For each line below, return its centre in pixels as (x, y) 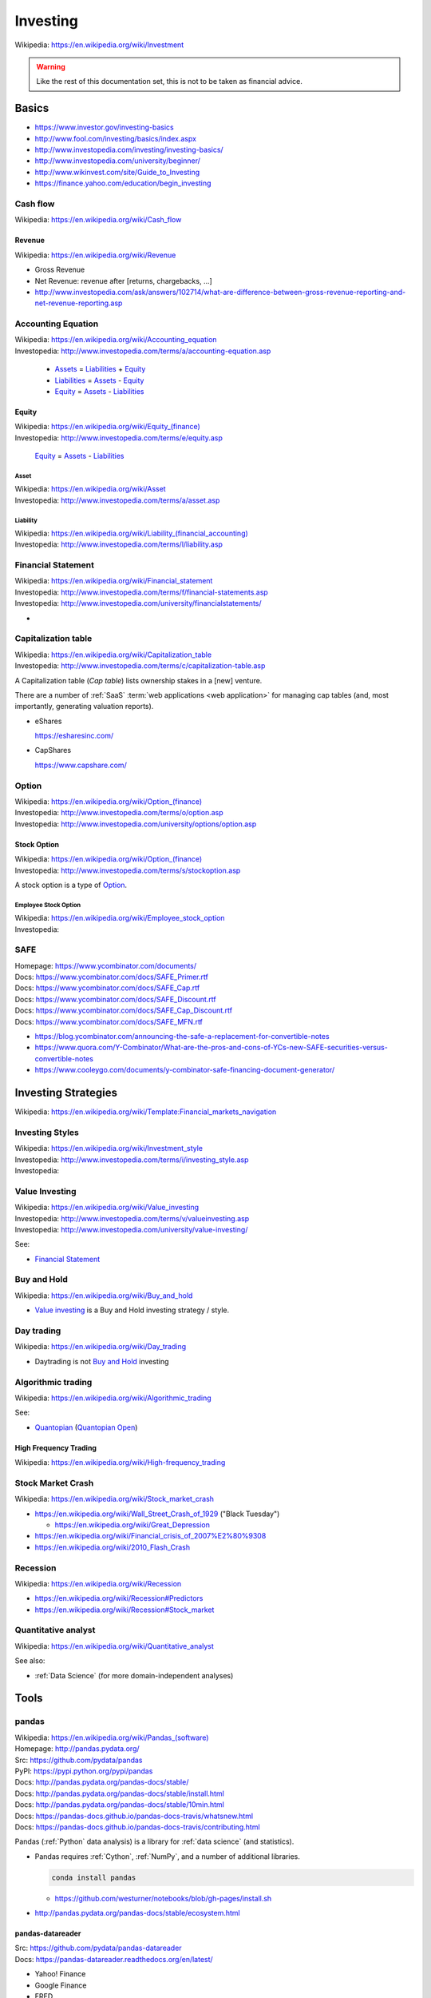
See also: (30, 1661)
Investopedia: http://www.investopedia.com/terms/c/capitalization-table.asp (140, 666)
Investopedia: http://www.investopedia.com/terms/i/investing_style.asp (132, 1160)
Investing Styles (47, 1132)
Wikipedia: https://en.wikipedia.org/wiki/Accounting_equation (116, 340)
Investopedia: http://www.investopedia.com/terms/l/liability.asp (119, 544)
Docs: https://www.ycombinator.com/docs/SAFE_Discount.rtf (115, 999)
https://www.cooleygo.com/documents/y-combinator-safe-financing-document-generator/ (185, 1070)
